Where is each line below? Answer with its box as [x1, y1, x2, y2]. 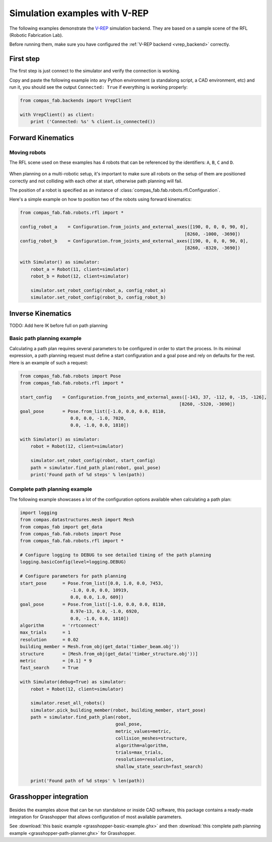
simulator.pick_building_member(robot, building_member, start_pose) [30, 707, 206, 713]
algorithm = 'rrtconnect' [20, 623, 100, 628]
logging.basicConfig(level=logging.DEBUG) [20, 559, 126, 565]
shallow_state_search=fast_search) [115, 763, 203, 769]
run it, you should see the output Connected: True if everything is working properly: [9, 84, 188, 90]
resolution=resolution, [115, 756, 174, 762]
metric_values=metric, [115, 728, 172, 734]
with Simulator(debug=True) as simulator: [20, 679, 126, 685]
